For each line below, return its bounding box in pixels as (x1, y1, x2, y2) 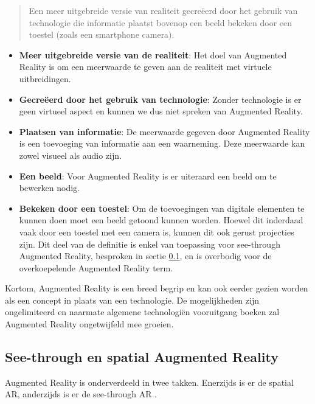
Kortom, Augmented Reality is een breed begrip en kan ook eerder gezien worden (5, 282, 308, 294)
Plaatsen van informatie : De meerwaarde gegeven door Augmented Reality (19, 125, 310, 138)
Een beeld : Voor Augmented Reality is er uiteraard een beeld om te (19, 169, 277, 182)
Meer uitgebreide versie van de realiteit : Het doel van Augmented (19, 48, 287, 61)
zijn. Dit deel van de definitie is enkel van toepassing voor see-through (19, 237, 280, 250)
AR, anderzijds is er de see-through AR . (5, 388, 157, 400)
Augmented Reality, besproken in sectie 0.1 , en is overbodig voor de (19, 249, 272, 262)
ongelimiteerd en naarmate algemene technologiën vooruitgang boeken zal (5, 305, 280, 318)
